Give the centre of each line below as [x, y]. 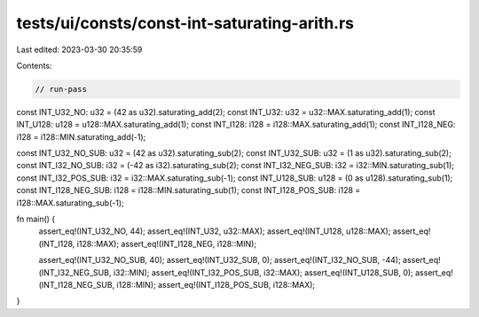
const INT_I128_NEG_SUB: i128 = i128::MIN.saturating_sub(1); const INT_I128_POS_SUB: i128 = [188, 190]
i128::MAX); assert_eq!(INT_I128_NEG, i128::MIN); [167, 244]
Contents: [34, 66]
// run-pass [61, 89]
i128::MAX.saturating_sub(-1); [70, 203]
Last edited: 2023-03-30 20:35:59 [79, 50]
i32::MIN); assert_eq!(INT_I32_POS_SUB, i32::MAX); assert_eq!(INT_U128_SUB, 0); [263, 272]
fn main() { [36, 219]
